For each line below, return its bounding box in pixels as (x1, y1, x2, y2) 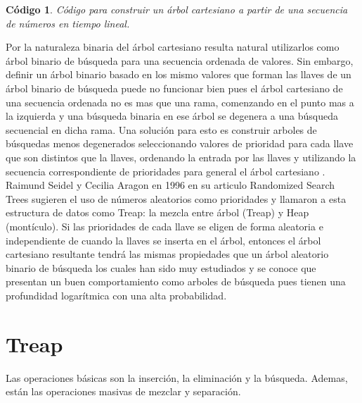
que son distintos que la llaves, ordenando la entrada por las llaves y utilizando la (6, 149, 356, 164)
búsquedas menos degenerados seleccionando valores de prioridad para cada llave (6, 136, 354, 151)
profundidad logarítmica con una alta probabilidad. (6, 287, 227, 302)
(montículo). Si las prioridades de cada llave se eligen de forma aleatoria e (6, 218, 323, 233)
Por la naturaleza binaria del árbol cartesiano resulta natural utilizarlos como (6, 39, 340, 54)
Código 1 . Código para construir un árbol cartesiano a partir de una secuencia (6, 2, 348, 16)
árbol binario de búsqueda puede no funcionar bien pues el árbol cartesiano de (6, 80, 343, 95)
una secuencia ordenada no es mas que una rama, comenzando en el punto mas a (6, 94, 354, 109)
